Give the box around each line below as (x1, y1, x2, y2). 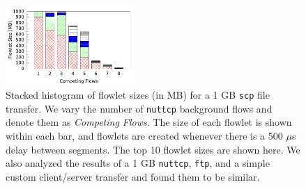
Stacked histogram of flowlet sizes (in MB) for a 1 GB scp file (6, 88, 270, 102)
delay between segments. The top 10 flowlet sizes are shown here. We (6, 142, 300, 156)
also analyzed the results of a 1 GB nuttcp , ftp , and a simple (6, 156, 270, 170)
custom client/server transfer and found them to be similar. (6, 169, 260, 183)
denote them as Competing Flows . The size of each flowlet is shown (6, 115, 292, 129)
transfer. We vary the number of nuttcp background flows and (6, 101, 273, 115)
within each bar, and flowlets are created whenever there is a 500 (6, 128, 283, 142)
